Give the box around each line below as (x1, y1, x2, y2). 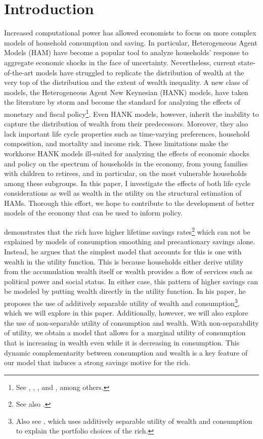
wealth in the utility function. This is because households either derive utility (4, 256, 243, 267)
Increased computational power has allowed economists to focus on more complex (4, 27, 256, 38)
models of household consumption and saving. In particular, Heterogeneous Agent (4, 37, 257, 48)
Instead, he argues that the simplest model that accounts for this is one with (4, 246, 242, 256)
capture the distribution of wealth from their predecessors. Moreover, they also (4, 118, 248, 129)
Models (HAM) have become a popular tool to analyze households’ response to (4, 47, 249, 58)
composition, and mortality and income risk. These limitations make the (4, 138, 228, 149)
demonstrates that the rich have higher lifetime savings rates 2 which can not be (4, 225, 250, 237)
